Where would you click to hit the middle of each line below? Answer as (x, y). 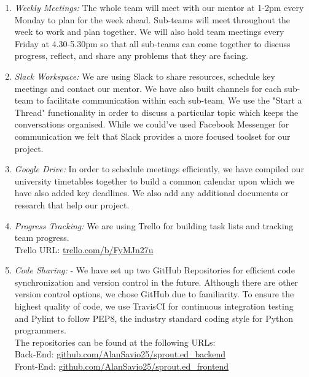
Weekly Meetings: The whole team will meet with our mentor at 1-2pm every (159, 7)
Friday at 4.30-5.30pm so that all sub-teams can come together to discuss (152, 43)
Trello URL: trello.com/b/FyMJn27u (84, 249)
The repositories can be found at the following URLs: (115, 342)
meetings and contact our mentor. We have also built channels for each (148, 88)
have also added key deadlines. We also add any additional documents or (151, 193)
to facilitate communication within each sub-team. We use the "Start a (169, 100)
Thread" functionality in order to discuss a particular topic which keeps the (156, 112)
